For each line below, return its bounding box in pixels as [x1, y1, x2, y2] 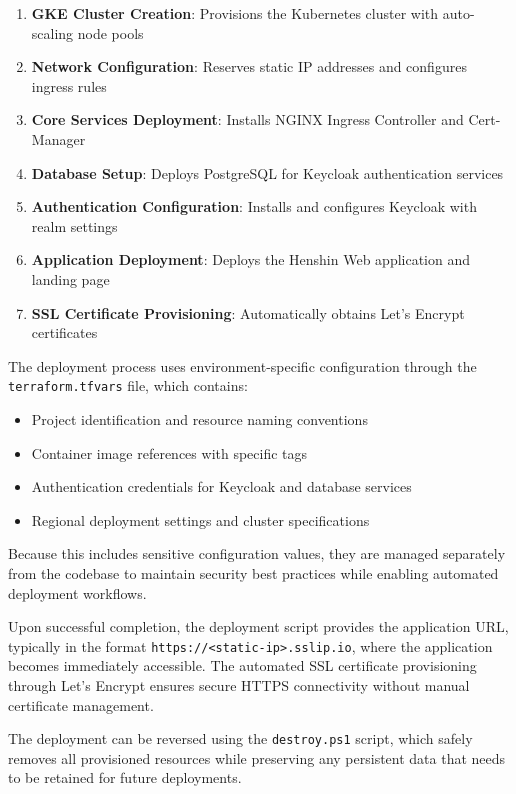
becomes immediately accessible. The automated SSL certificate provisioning [8, 655, 477, 676]
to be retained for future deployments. [8, 767, 242, 788]
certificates [31, 322, 98, 343]
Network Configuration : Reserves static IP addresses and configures [31, 56, 467, 77]
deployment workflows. [8, 582, 147, 603]
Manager [31, 128, 86, 149]
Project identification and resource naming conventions [31, 408, 368, 429]
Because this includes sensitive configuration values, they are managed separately [8, 543, 506, 564]
